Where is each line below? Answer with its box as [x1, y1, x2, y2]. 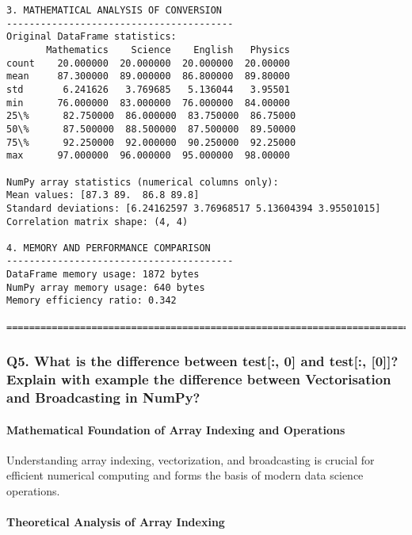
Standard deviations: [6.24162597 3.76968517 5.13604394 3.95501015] [6, 202, 381, 214]
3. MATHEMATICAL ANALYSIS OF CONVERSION [6, 5, 223, 16]
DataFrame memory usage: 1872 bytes [6, 269, 200, 281]
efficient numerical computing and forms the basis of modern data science [6, 467, 364, 483]
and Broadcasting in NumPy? [6, 388, 200, 407]
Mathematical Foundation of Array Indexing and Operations [6, 421, 345, 438]
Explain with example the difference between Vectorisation [6, 369, 391, 389]
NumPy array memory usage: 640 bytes [6, 281, 205, 293]
